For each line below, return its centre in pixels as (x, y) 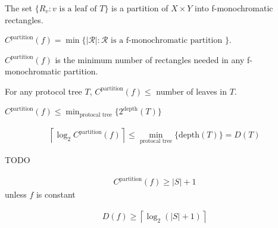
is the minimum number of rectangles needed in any (150, 59)
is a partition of (140, 8)
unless (16, 194)
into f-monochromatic (234, 8)
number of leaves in (192, 91)
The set (18, 8)
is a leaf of (78, 9)
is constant (56, 194)
